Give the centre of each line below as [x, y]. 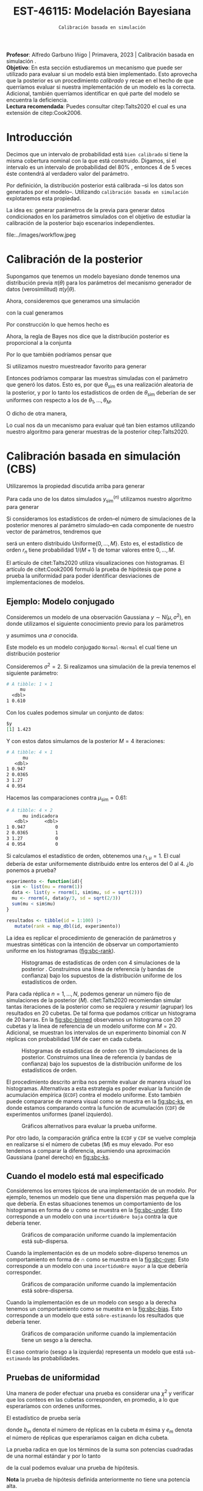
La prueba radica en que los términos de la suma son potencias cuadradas [100, 1449]
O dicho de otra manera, [37, 413]
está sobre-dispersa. [48, 1291]
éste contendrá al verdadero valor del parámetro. [68, 173]
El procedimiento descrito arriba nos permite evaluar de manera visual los [99, 1082]
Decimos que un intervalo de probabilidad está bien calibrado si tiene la [97, 154]
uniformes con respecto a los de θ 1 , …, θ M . [59, 401]
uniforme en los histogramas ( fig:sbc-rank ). [61, 950]
